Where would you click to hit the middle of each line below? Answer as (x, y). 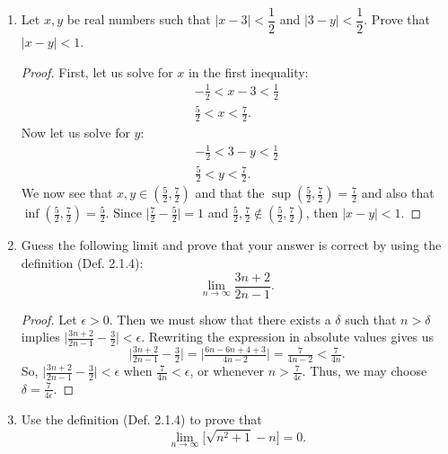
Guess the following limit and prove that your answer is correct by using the (231, 245)
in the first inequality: (248, 71)
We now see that (67, 193)
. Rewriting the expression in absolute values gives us (288, 337)
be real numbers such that (139, 19)
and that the (230, 193)
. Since (124, 213)
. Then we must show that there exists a (220, 319)
